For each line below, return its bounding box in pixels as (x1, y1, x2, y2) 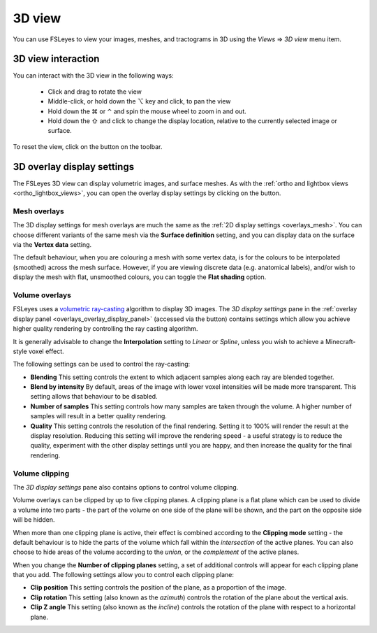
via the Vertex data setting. (13, 241, 92, 249)
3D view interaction (13, 53, 100, 65)
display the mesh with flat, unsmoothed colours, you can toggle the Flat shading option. (13, 273, 267, 281)
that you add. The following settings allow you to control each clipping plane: (13, 571, 234, 579)
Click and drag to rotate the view (47, 87, 142, 96)
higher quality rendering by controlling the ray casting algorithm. (13, 325, 198, 333)
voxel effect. (28, 347, 64, 355)
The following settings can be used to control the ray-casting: (13, 360, 191, 369)
